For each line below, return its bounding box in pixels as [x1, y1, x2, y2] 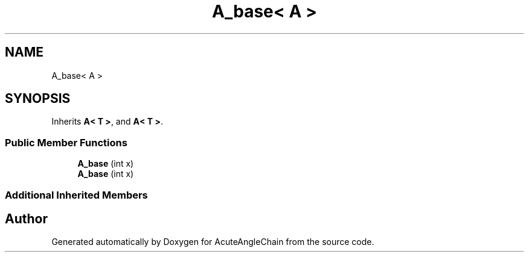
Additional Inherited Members [5, 188, 148, 201]
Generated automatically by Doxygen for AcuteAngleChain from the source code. [51, 237, 374, 247]
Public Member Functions [5, 136, 127, 149]
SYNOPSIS [5, 91, 71, 107]
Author [5, 211, 48, 226]
